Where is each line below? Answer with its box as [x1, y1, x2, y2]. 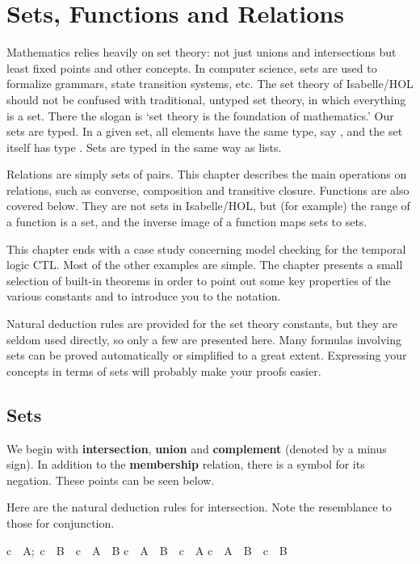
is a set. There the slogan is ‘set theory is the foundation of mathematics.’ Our [6, 107, 394, 124]
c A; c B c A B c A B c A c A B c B [6, 541, 288, 558]
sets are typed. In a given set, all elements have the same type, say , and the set [6, 123, 403, 140]
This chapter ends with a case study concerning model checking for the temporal [6, 240, 406, 257]
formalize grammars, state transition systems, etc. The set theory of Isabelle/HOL [6, 75, 414, 92]
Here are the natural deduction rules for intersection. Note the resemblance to [6, 499, 392, 516]
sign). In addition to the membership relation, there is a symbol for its [6, 456, 365, 473]
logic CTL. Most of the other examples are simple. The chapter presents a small [6, 256, 403, 273]
